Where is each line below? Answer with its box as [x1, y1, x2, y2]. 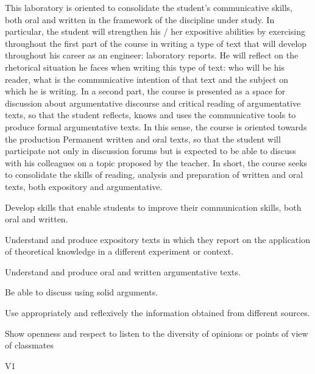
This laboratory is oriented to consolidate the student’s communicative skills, [5, 1, 292, 13]
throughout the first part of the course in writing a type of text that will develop [5, 37, 307, 49]
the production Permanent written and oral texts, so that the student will [5, 132, 281, 145]
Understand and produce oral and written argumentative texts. [5, 265, 241, 278]
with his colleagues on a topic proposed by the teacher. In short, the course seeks [5, 156, 308, 169]
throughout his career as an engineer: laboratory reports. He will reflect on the [5, 49, 299, 62]
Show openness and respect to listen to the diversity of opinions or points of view [5, 326, 308, 339]
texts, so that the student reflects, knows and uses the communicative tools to [5, 108, 296, 121]
